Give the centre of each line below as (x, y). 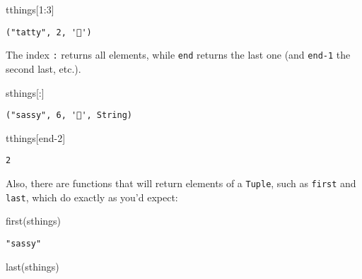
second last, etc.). (43, 68)
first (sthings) (34, 221)
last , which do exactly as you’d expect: (92, 197)
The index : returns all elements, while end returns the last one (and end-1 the (178, 55)
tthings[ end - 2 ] (36, 137)
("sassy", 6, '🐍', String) (69, 115)
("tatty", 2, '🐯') (49, 32)
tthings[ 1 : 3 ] (30, 9)
